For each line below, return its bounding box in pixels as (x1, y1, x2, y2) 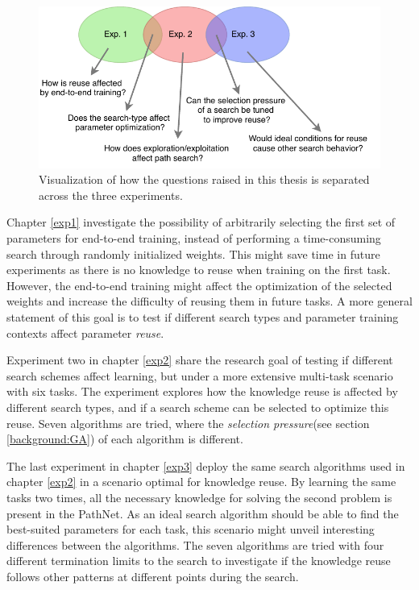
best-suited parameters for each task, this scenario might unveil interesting (6, 521, 375, 538)
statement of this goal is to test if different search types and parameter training (6, 309, 399, 325)
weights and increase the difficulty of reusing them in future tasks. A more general (6, 293, 413, 310)
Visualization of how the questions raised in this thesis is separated (39, 171, 370, 188)
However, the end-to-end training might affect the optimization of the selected (6, 276, 392, 293)
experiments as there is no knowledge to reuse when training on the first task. (6, 261, 391, 278)
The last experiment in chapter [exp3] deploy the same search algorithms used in (6, 457, 405, 474)
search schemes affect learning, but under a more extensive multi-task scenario (6, 367, 393, 384)
